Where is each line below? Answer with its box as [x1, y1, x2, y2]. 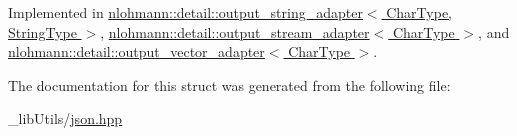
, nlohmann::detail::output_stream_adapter [100, 21, 370, 42]
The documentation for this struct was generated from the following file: [8, 74, 451, 95]
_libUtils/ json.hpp [8, 108, 123, 129]
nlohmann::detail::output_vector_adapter [8, 41, 265, 62]
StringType [8, 21, 77, 42]
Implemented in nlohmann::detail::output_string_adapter [8, 2, 363, 22]
